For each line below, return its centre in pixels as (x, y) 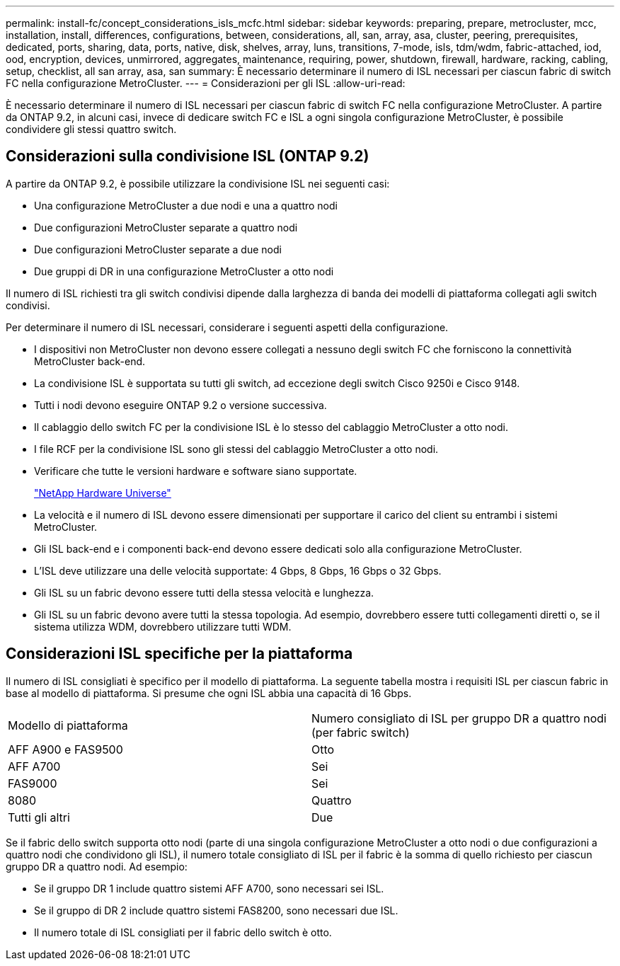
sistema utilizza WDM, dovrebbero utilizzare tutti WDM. (163, 626)
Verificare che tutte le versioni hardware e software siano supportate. (196, 471)
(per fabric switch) (361, 732)
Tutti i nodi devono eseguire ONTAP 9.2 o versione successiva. (180, 405)
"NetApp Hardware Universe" (103, 493)
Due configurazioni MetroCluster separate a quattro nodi (166, 227)
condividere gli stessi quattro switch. (91, 129)
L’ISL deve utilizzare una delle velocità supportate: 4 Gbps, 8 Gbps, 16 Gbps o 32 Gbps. (238, 570)
